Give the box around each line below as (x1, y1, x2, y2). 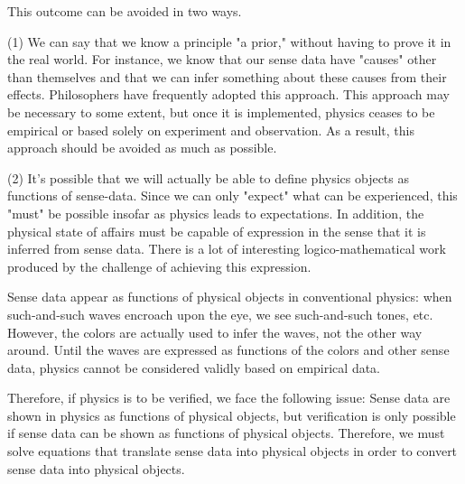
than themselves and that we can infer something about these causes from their (7, 67, 447, 86)
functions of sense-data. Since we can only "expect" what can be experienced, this (7, 186, 458, 205)
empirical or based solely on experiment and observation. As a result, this (7, 120, 414, 139)
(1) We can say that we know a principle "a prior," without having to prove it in (7, 32, 451, 51)
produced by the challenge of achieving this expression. (7, 256, 312, 275)
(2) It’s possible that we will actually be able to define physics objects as (7, 168, 410, 187)
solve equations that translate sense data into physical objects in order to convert (7, 442, 458, 461)
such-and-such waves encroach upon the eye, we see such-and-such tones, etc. (7, 304, 433, 323)
